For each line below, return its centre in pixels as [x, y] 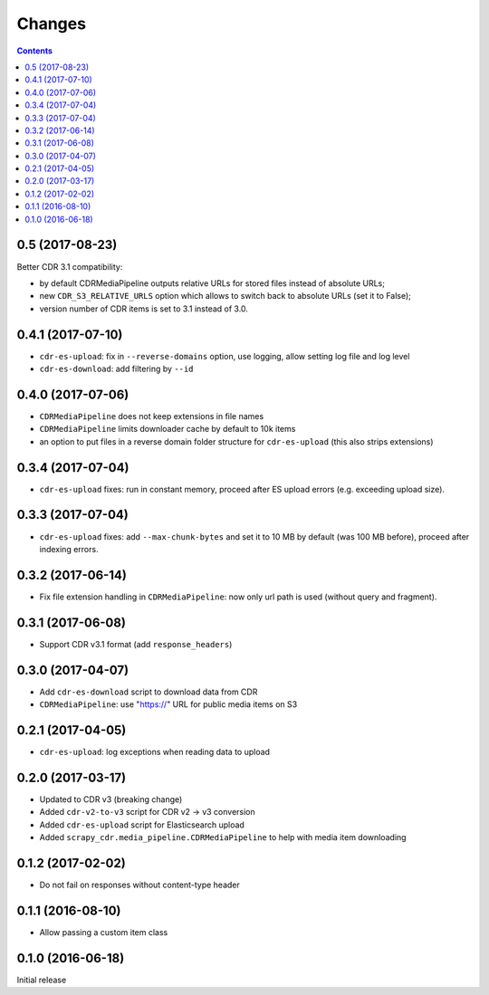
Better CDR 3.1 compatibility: [70, 266]
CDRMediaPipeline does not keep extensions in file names [152, 416]
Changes [51, 24]
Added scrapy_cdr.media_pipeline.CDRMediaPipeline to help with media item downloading [223, 837]
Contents [35, 51]
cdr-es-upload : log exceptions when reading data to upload [155, 751]
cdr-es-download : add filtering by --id [116, 368]
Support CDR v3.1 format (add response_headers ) [136, 644]
